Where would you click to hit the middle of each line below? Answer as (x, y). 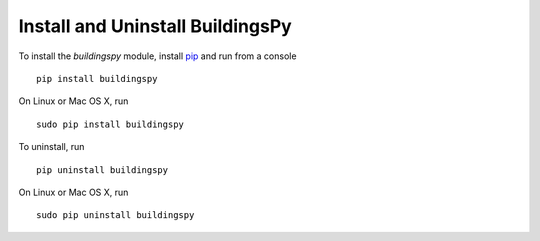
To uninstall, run (51, 147)
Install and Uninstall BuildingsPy (155, 26)
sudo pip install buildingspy (110, 124)
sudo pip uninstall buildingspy (115, 215)
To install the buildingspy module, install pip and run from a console (157, 56)
